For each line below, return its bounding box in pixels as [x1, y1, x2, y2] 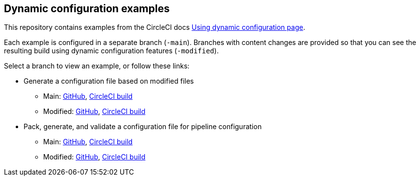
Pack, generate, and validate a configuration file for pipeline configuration [24, 122, 262, 131]
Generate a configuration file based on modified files [24, 77, 194, 86]
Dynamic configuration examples [4, 2, 170, 15]
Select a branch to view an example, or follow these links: [4, 62, 190, 70]
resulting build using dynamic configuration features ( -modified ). [4, 46, 219, 55]
